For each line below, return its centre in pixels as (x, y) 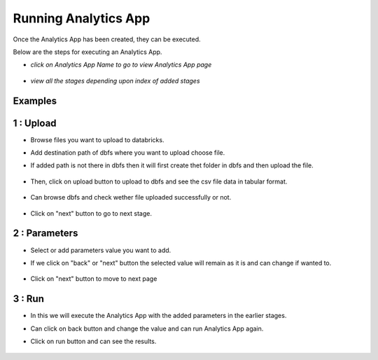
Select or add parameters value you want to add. (101, 250)
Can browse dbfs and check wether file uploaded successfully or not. (131, 198)
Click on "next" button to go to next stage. (91, 213)
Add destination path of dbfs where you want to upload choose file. (128, 153)
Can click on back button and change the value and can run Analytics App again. (147, 328)
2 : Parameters (45, 234)
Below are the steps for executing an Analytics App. (87, 52)
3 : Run (29, 299)
